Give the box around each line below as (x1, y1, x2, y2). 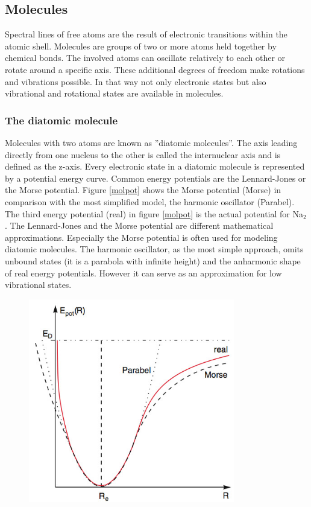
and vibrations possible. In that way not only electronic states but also (5, 75, 266, 88)
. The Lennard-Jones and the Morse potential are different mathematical (5, 219, 274, 232)
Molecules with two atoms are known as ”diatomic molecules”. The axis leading (5, 136, 298, 148)
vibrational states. (5, 278, 72, 291)
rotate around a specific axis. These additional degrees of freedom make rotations (5, 63, 305, 75)
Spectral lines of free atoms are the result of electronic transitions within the (5, 28, 287, 40)
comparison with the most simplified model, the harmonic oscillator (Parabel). (5, 195, 295, 208)
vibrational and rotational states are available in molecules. (5, 87, 224, 100)
